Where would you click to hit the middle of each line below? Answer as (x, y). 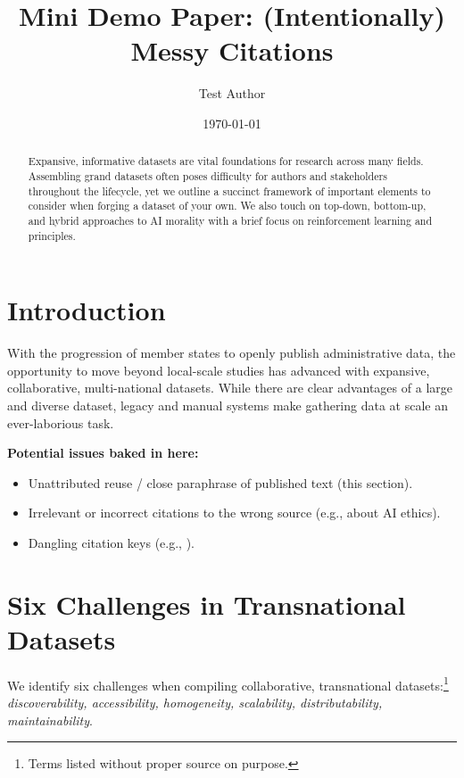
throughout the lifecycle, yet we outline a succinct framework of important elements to (229, 190)
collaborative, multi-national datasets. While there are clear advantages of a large (230, 388)
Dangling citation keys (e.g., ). (111, 542)
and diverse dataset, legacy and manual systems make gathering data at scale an (228, 405)
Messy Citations (232, 50)
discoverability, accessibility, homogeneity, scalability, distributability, (195, 703)
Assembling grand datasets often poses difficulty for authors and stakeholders (207, 175)
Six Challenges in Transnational (207, 604)
